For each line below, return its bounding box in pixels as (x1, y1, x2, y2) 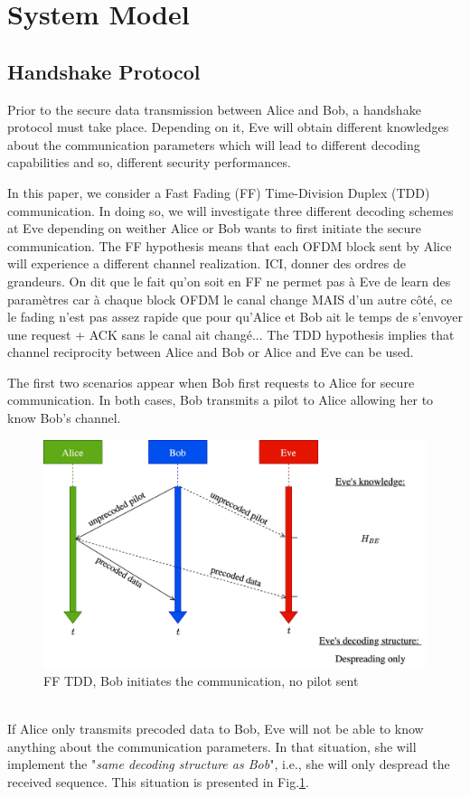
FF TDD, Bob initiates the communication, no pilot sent (43, 670, 359, 689)
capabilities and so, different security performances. (7, 153, 291, 172)
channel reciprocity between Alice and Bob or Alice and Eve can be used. (7, 342, 414, 361)
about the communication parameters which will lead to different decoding (7, 135, 420, 154)
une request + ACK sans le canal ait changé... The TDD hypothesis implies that (7, 324, 455, 343)
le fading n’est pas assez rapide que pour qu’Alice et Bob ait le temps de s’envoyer (7, 307, 463, 326)
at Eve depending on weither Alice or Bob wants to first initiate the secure (7, 219, 422, 238)
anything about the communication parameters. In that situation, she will (7, 736, 417, 755)
